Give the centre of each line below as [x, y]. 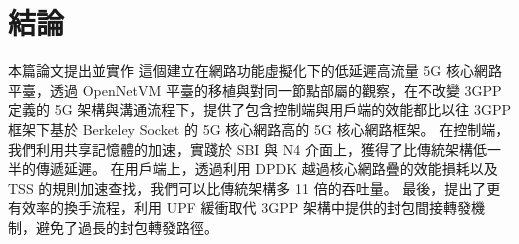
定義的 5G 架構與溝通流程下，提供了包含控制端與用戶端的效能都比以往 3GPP [260, 109]
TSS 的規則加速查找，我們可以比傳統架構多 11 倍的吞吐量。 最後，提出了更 [254, 187]
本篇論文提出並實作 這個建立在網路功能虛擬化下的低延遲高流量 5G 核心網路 [255, 70]
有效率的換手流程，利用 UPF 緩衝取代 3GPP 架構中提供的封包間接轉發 [239, 207]
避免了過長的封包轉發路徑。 [126, 226]
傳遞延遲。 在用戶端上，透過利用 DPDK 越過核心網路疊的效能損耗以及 [266, 168]
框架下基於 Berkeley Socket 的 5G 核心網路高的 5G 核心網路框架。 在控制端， [259, 128]
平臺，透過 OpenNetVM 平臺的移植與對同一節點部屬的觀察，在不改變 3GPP [255, 89]
